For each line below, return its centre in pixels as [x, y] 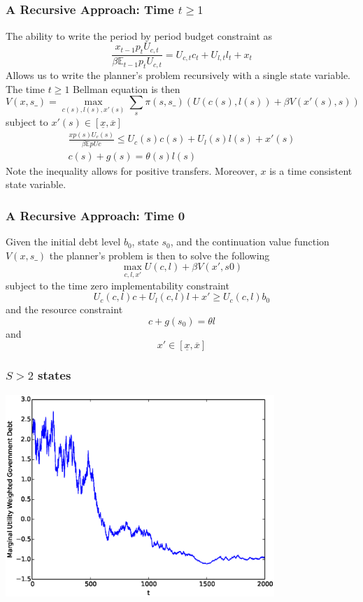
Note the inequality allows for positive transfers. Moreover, [131, 170]
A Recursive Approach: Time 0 [95, 215]
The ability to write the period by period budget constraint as [139, 35]
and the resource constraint [64, 309]
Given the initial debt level [63, 242]
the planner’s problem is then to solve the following [159, 255]
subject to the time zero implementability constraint [118, 285]
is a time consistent [311, 170]
